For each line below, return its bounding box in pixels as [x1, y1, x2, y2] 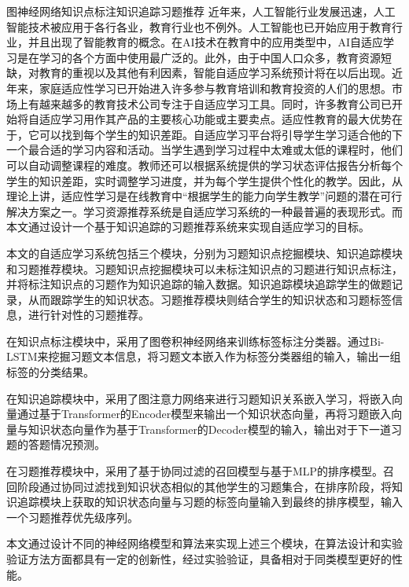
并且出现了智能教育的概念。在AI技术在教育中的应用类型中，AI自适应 [28, 34, 384, 50]
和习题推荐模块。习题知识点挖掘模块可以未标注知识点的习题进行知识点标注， [6, 260, 403, 277]
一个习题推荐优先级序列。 [6, 508, 138, 525]
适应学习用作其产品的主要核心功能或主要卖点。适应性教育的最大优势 [39, 111, 392, 127]
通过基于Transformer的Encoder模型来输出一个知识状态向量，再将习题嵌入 [17, 405, 392, 422]
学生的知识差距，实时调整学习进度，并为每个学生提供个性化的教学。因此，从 [6, 172, 403, 189]
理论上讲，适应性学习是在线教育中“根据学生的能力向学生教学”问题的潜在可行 [6, 188, 403, 204]
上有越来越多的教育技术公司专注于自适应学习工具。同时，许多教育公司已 [17, 95, 392, 112]
